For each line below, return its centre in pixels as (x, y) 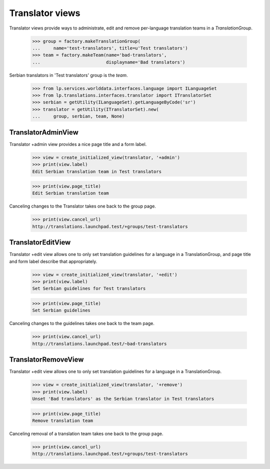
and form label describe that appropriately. (53, 261)
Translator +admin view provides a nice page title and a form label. (78, 144)
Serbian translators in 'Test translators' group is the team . (68, 75)
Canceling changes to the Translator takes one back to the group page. (82, 206)
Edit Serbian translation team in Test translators (97, 171)
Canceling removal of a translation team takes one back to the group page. (86, 434)
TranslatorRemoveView (46, 360)
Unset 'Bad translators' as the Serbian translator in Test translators (123, 399)
